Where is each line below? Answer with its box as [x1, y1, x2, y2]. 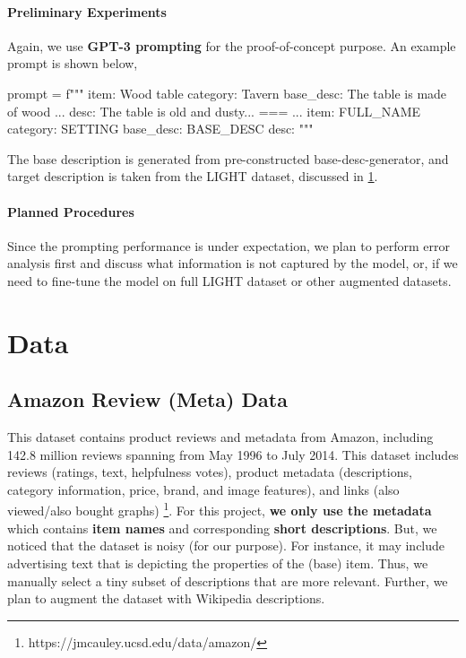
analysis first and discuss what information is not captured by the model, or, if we [7, 254, 458, 273]
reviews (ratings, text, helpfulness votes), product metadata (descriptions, [7, 463, 412, 481]
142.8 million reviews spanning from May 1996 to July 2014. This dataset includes [7, 445, 459, 463]
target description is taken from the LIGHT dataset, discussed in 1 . [7, 167, 378, 186]
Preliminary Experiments [7, 2, 167, 21]
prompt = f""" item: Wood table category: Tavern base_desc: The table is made [7, 83, 447, 102]
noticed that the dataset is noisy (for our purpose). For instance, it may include [7, 536, 445, 555]
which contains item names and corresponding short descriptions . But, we [7, 518, 437, 537]
